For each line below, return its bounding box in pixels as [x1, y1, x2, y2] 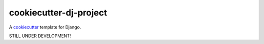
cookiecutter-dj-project [9, 7, 108, 18]
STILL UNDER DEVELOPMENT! [9, 33, 71, 39]
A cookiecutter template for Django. [9, 24, 81, 30]
